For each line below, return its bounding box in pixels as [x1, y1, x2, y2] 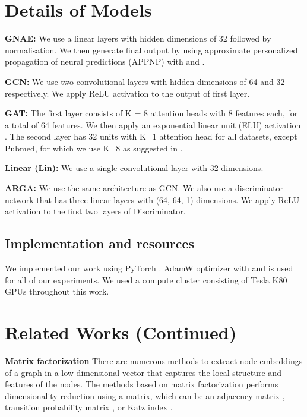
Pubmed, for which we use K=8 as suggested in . [5, 141, 183, 154]
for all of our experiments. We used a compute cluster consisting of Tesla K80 [5, 273, 287, 286]
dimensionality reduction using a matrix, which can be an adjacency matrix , [5, 389, 285, 402]
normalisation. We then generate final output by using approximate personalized [5, 43, 298, 56]
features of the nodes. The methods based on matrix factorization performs [5, 378, 278, 390]
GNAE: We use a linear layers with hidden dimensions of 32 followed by [5, 32, 271, 45]
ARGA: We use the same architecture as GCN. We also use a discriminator [5, 182, 284, 194]
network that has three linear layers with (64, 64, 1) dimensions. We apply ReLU [5, 193, 300, 206]
